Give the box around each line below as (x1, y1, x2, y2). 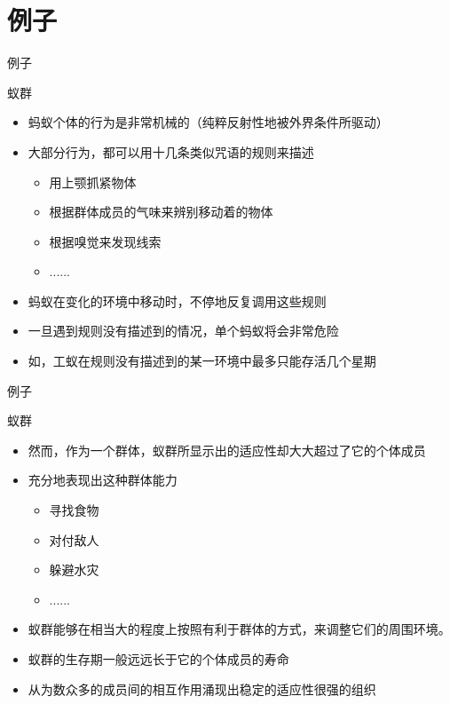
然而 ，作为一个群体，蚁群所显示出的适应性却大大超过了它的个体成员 (28, 440, 426, 459)
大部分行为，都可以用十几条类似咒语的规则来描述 (28, 142, 314, 161)
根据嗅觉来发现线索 (49, 232, 162, 250)
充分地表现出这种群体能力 (28, 471, 178, 489)
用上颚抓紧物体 (49, 172, 137, 191)
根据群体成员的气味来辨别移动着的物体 (49, 202, 273, 221)
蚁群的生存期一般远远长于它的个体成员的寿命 (28, 650, 289, 668)
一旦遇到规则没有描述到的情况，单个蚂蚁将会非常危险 (28, 321, 339, 340)
